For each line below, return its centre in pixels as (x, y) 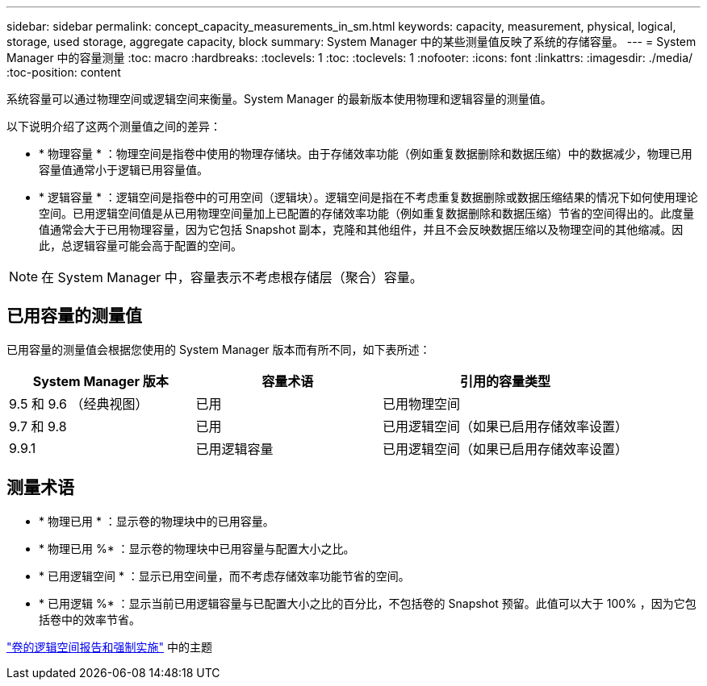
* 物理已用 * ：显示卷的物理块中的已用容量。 (157, 521)
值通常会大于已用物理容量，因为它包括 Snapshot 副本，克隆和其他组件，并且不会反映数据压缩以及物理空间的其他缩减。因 (361, 229)
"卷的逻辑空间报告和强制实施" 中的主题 (109, 647)
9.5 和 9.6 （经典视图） (79, 403)
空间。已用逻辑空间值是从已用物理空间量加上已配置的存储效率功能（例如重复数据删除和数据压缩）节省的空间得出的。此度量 (366, 213)
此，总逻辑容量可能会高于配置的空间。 (140, 245)
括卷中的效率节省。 (90, 619)
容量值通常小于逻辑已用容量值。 (123, 170)
